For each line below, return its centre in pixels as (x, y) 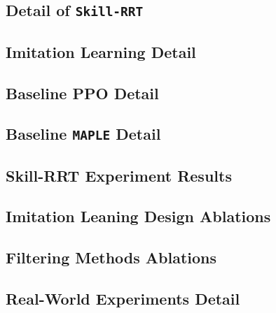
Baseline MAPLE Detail (83, 134)
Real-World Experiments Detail (123, 299)
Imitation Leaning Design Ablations (138, 216)
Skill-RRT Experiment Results (119, 175)
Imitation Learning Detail (101, 51)
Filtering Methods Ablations (111, 257)
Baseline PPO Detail (82, 93)
